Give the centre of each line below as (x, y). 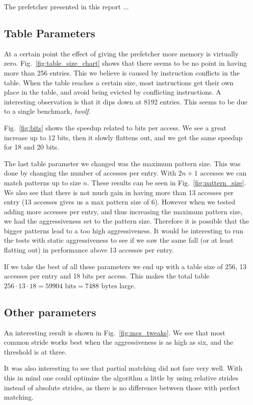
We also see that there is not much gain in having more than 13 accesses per (119, 192)
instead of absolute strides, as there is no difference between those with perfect (122, 387)
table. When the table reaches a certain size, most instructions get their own (119, 82)
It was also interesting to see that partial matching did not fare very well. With (123, 368)
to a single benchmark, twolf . (47, 111)
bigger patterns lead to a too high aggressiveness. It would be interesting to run (124, 230)
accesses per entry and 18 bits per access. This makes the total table (107, 276)
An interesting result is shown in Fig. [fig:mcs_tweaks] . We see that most (115, 332)
